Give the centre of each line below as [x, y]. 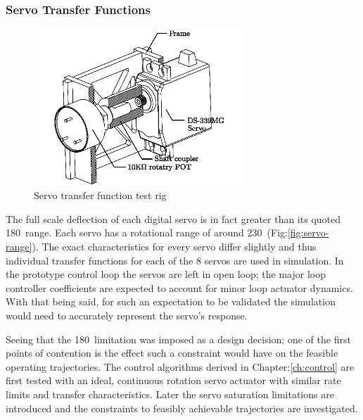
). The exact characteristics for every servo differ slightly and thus [174, 247]
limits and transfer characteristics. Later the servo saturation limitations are [170, 394]
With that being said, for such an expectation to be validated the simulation [171, 301]
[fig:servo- [308, 233]
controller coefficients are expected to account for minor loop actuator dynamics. [179, 287]
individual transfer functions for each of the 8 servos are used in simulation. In [175, 260]
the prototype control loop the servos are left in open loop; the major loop [166, 274]
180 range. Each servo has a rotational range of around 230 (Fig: [147, 233]
